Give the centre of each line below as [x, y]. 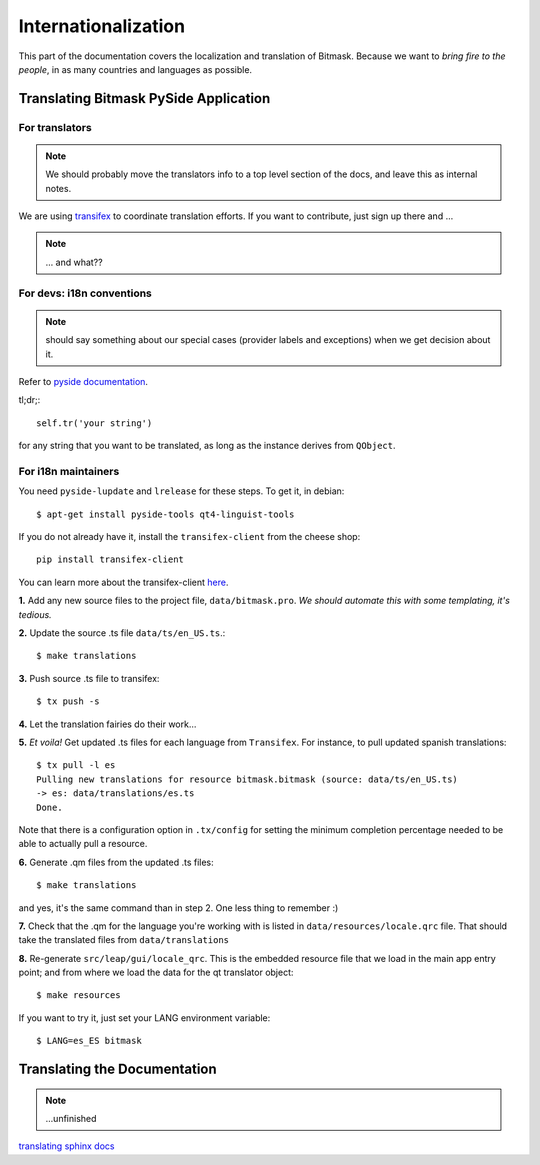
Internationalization [101, 26]
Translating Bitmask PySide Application [144, 98]
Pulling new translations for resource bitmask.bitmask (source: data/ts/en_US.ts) [247, 779]
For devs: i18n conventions [85, 293]
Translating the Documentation [117, 1069]
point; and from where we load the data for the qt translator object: [156, 972]
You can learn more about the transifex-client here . [123, 582]
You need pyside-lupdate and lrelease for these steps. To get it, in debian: [181, 491]
